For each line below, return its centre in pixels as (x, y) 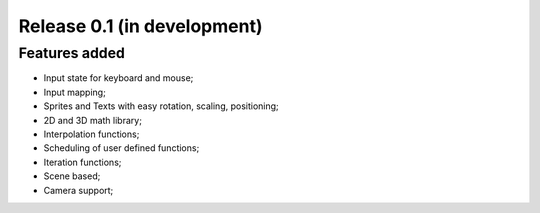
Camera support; (78, 190)
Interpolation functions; (91, 134)
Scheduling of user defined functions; (121, 148)
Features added (71, 53)
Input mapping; (75, 92)
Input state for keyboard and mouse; (118, 78)
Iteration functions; (82, 162)
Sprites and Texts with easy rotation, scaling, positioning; (161, 106)
